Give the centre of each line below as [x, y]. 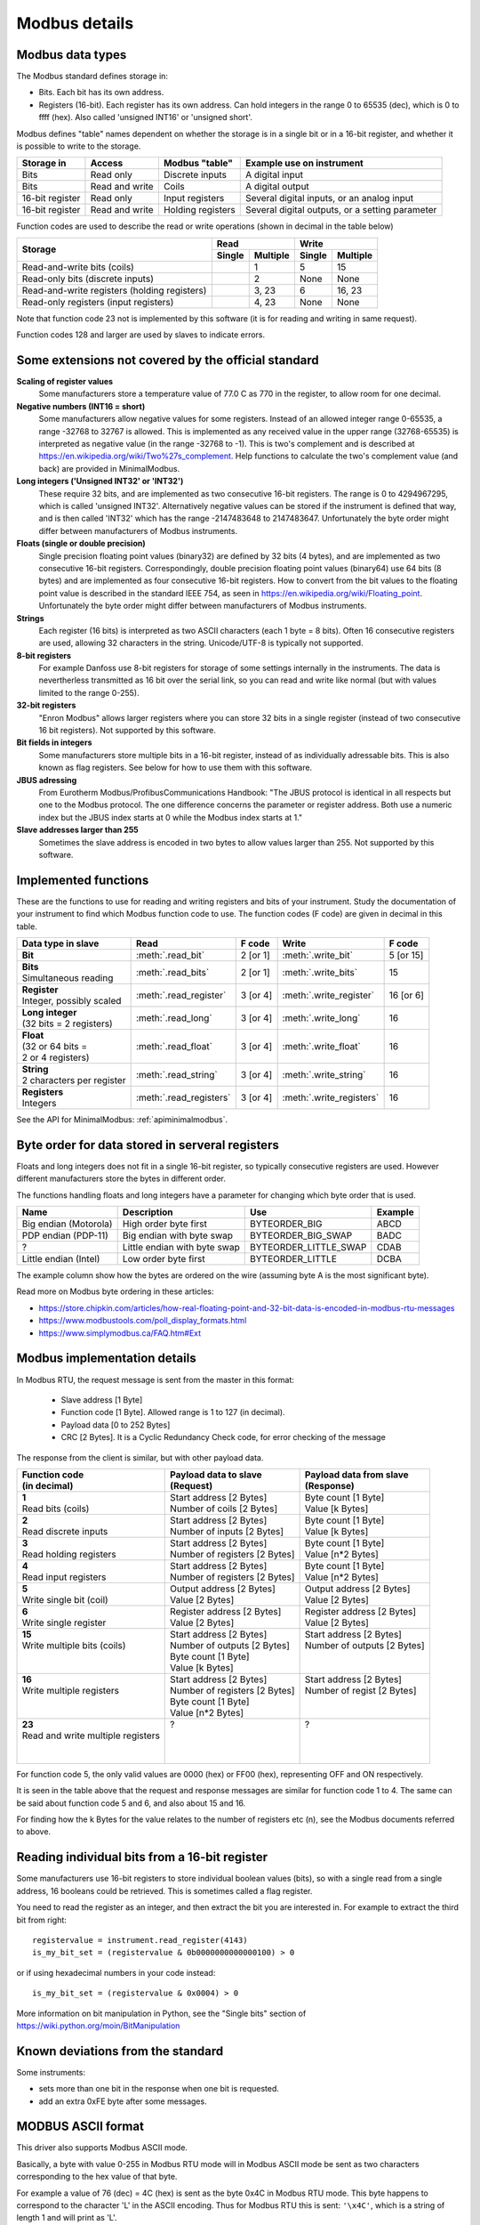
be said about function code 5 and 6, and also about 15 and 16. [131, 1803]
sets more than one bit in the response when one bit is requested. [159, 2089]
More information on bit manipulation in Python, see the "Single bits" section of [161, 2013]
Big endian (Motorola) [67, 1224]
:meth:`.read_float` [174, 1047]
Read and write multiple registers [91, 1735]
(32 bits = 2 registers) [67, 1023]
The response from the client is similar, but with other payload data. [140, 1457]
